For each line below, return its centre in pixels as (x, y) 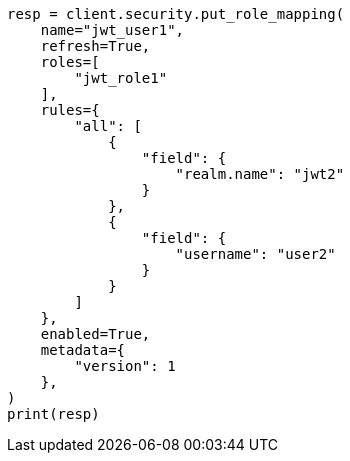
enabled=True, (95, 334)
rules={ (70, 110)
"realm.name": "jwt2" (260, 174)
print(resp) (53, 414)
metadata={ (83, 350)
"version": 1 (125, 366)
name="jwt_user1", (112, 30)
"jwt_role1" (121, 78)
